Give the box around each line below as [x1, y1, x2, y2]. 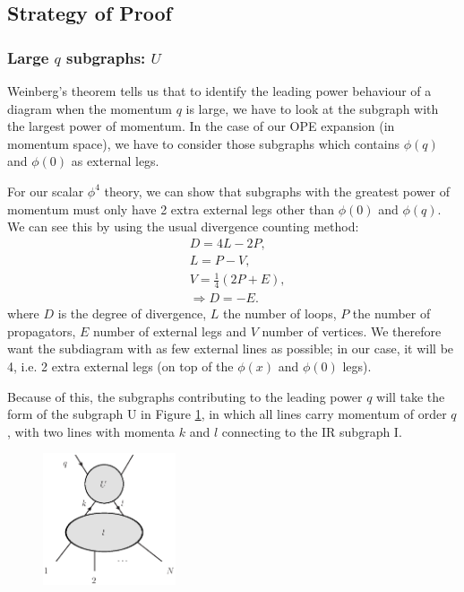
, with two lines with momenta [7, 422, 176, 440]
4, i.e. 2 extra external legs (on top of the [7, 357, 234, 375]
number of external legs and [93, 321, 246, 340]
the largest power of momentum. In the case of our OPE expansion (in [7, 117, 395, 135]
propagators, [7, 321, 76, 340]
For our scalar [7, 181, 84, 200]
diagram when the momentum [7, 99, 172, 118]
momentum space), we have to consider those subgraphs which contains [7, 134, 400, 152]
